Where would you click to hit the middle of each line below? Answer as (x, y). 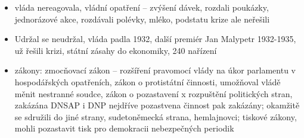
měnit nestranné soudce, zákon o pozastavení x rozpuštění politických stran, (153, 93)
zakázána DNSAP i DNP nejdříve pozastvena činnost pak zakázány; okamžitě (157, 105)
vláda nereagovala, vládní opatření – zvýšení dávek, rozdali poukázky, (142, 7)
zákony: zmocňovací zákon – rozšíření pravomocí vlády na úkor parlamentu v (155, 70)
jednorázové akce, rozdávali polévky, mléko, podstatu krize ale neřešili (142, 19)
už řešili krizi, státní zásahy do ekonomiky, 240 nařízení (116, 50)
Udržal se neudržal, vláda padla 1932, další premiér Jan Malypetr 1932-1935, (155, 39)
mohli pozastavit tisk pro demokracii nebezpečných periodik (124, 128)
